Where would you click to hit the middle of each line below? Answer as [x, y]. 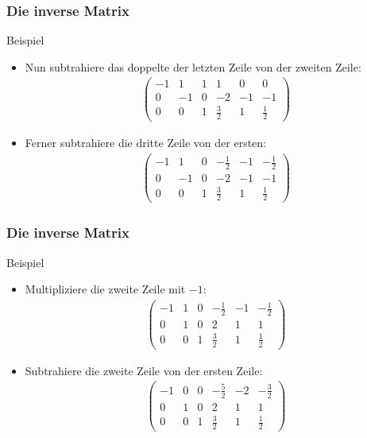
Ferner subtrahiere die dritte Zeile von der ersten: [145, 142]
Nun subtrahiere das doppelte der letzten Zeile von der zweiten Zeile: [193, 66]
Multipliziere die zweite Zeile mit [105, 289]
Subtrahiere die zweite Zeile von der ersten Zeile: [144, 370]
